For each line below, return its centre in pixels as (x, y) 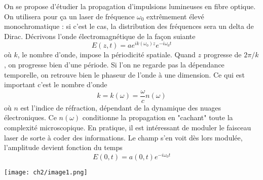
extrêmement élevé (175, 16)
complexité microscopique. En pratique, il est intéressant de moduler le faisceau (128, 128)
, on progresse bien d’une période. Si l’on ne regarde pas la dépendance (114, 65)
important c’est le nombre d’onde (56, 84)
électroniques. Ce (30, 117)
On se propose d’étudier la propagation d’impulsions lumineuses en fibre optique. (130, 6)
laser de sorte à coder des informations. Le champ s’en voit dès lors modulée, (123, 137)
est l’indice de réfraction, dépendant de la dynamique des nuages (121, 107)
